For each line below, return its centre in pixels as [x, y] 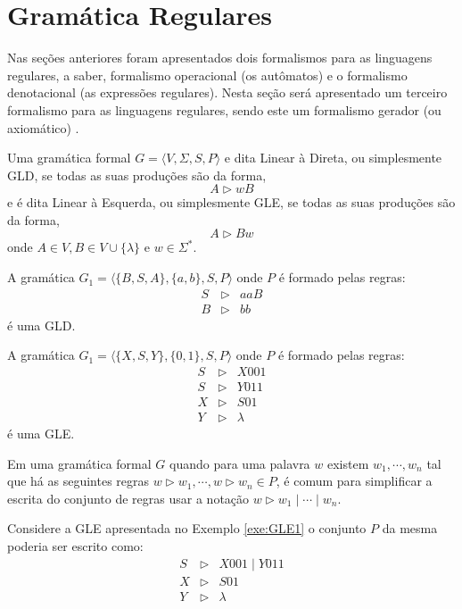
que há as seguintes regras [78, 481]
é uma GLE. [41, 434]
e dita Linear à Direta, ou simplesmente [333, 158]
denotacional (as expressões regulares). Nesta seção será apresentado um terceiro [227, 92]
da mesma [410, 528]
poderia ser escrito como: [75, 546]
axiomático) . [43, 127]
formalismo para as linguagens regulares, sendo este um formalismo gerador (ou [224, 109]
